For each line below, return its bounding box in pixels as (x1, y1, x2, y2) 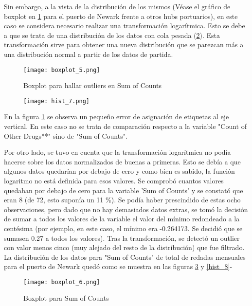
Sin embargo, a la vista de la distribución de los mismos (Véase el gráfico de (4, 1, 231, 11)
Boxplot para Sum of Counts (23, 292, 109, 303)
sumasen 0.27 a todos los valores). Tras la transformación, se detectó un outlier (4, 233, 240, 243)
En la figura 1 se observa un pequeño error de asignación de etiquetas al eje (4, 111, 229, 122)
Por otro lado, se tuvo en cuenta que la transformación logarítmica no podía (4, 147, 231, 157)
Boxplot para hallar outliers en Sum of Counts (23, 80, 162, 90)
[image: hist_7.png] (23, 97, 90, 105)
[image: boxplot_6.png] (23, 278, 100, 286)
